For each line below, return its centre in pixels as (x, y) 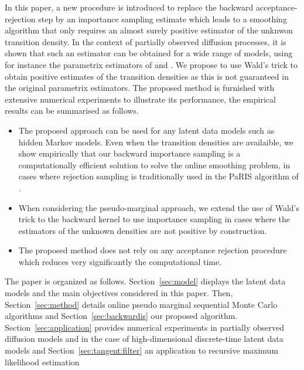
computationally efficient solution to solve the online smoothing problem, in (154, 164)
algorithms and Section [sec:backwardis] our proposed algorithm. (121, 316)
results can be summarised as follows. (72, 111)
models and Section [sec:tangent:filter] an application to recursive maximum (142, 350)
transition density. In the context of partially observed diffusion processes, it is (146, 41)
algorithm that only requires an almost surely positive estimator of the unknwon (149, 30)
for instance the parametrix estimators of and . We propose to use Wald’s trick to (151, 64)
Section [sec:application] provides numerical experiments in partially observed (144, 327)
